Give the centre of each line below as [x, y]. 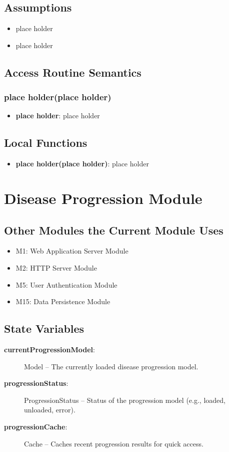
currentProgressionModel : [49, 349]
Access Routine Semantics [73, 72]
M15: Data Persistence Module [63, 301]
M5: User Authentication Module [66, 284]
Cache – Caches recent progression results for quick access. [114, 443]
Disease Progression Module [103, 198]
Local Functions [46, 143]
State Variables [44, 328]
